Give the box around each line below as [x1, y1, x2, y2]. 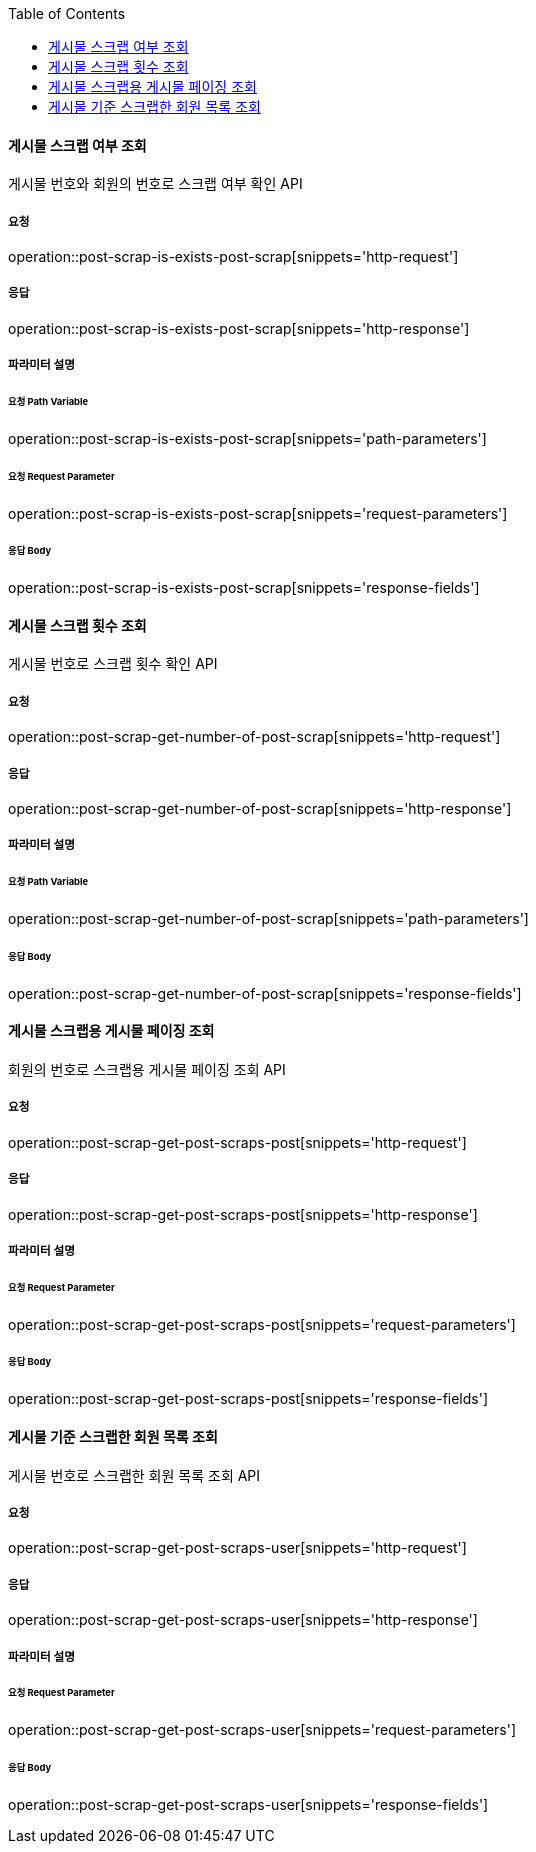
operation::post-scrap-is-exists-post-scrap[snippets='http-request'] [8, 248, 459, 265]
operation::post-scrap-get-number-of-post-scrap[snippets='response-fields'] [8, 984, 522, 1002]
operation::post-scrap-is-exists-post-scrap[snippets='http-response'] [8, 319, 470, 337]
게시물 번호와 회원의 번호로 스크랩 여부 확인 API [8, 175, 303, 193]
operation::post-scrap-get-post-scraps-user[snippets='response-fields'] [8, 1795, 489, 1813]
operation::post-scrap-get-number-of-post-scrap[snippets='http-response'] [8, 800, 512, 818]
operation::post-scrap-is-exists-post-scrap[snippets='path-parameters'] [8, 429, 487, 447]
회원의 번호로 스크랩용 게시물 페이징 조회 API [8, 1061, 286, 1078]
